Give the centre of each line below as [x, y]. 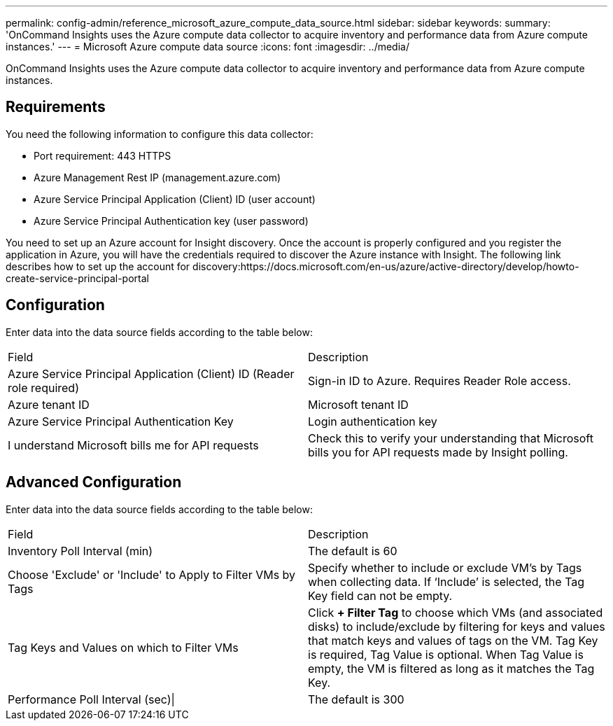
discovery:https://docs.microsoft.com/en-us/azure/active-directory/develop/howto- [386, 266]
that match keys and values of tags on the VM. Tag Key [453, 640]
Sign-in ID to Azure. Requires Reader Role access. [439, 381]
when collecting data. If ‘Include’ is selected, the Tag [446, 581]
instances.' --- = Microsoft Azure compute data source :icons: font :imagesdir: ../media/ [207, 47]
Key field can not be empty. [380, 595]
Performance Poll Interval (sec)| [91, 699]
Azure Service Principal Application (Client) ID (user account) [175, 199]
